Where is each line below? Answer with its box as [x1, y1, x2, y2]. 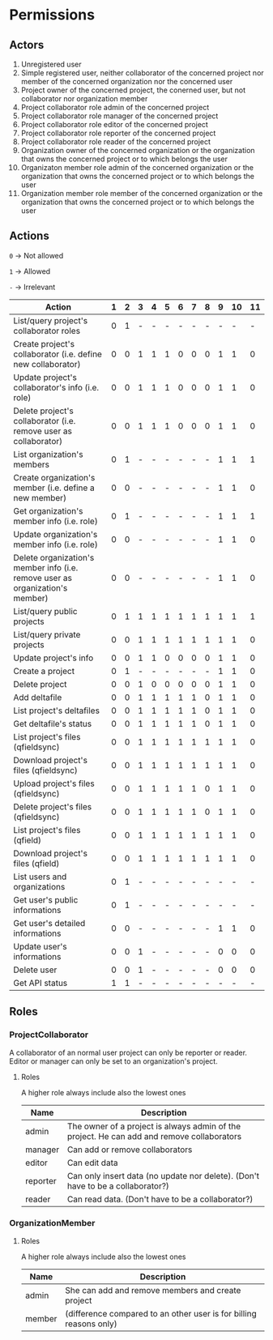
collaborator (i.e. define [13, 348, 102, 360]
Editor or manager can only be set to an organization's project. [9, 1056, 218, 1066]
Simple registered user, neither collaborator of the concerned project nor [20, 68, 264, 78]
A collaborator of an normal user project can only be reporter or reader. [9, 1048, 248, 1057]
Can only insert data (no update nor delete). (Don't [66, 1170, 260, 1181]
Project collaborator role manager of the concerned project [20, 111, 219, 121]
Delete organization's [13, 552, 95, 563]
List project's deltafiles [13, 705, 100, 716]
